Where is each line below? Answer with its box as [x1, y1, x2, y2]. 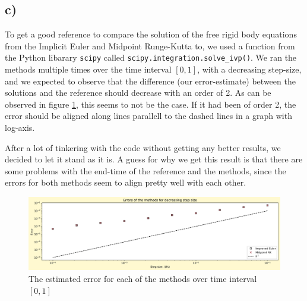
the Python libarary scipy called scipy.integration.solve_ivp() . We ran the [5, 51, 297, 64]
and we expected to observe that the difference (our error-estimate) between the [5, 74, 296, 87]
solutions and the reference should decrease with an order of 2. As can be [5, 86, 271, 99]
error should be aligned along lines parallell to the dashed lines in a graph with [5, 109, 292, 122]
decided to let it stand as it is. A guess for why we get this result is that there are [5, 153, 303, 165]
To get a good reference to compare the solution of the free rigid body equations [5, 28, 297, 40]
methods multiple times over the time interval [5, 63, 172, 76]
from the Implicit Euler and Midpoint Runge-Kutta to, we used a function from [5, 39, 295, 52]
